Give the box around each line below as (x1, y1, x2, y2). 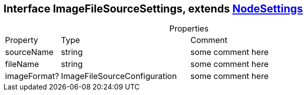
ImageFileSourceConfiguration (61, 71, 177, 81)
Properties (169, 23, 209, 34)
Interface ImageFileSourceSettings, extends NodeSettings (4, 2, 303, 15)
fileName (5, 59, 39, 69)
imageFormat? (5, 71, 59, 81)
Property (5, 35, 38, 45)
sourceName (5, 47, 54, 57)
